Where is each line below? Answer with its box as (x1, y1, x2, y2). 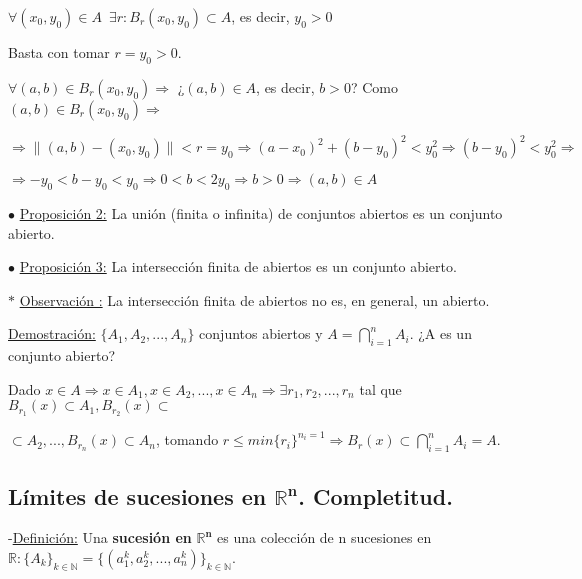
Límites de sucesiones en (8, 480, 267, 511)
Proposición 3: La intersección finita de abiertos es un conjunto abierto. (19, 256, 457, 277)
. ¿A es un (409, 323, 472, 344)
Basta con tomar (8, 42, 110, 62)
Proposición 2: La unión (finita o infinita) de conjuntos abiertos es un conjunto (19, 203, 503, 224)
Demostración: (8, 323, 96, 344)
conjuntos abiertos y (199, 323, 323, 344)
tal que (359, 378, 402, 399)
